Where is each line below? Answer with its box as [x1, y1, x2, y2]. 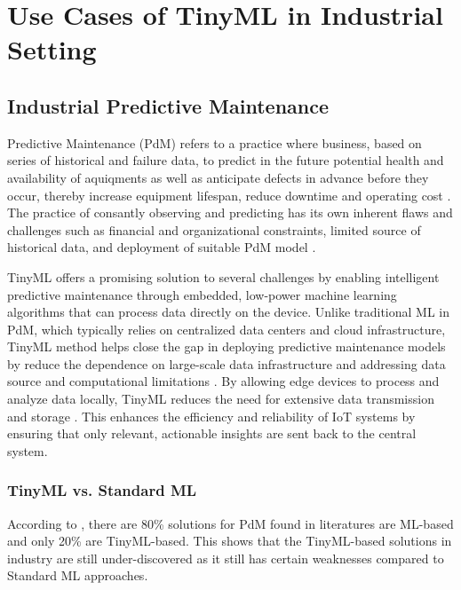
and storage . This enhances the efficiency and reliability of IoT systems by [7, 406, 416, 425]
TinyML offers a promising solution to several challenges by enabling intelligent [7, 267, 440, 286]
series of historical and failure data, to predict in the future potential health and [7, 151, 444, 169]
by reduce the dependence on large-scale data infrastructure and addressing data [7, 354, 446, 373]
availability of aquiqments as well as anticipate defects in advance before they [7, 168, 429, 186]
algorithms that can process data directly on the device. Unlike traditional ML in [7, 303, 449, 321]
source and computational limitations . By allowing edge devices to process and [7, 372, 440, 390]
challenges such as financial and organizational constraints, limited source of [7, 220, 421, 239]
